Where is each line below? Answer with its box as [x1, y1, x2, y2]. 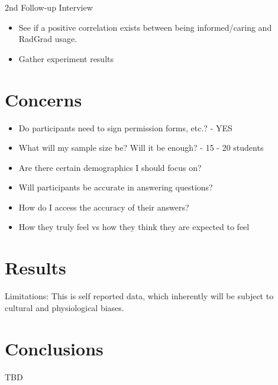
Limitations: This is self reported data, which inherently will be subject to [5, 290, 274, 302]
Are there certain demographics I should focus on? [18, 161, 202, 173]
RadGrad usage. [18, 33, 77, 45]
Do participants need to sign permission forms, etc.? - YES [18, 121, 232, 134]
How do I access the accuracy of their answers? [18, 200, 189, 213]
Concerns [5, 87, 82, 111]
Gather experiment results [18, 52, 114, 64]
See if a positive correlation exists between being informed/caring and [18, 21, 272, 33]
